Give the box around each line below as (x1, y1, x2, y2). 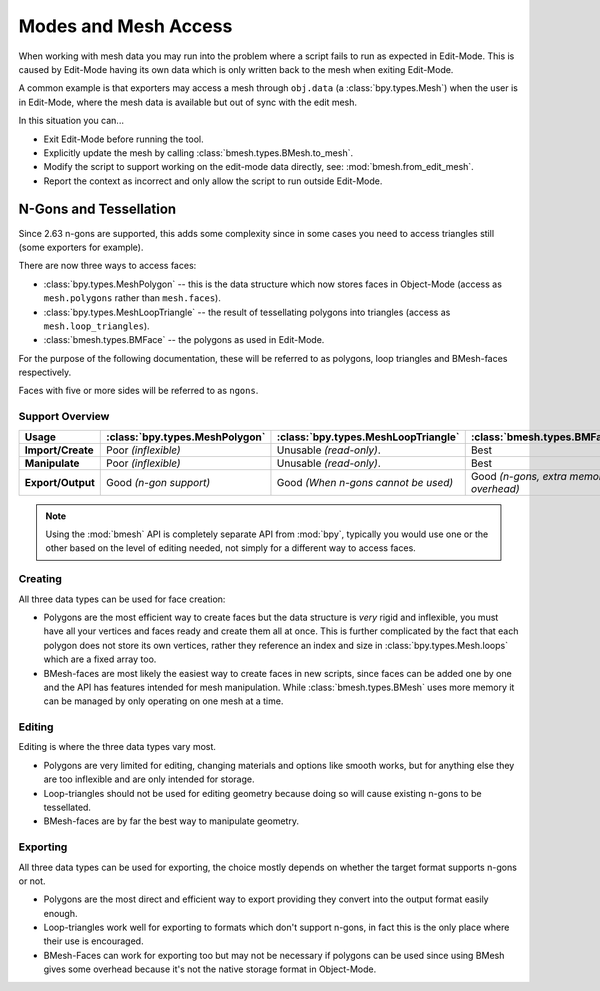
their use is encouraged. (43, 935, 144, 947)
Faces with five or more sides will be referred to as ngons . (18, 385, 259, 397)
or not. (18, 875, 46, 887)
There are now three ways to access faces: (18, 260, 197, 272)
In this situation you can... (18, 115, 125, 127)
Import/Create (24, 443, 94, 457)
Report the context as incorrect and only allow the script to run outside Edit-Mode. (43, 175, 383, 187)
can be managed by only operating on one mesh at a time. (43, 695, 284, 707)
